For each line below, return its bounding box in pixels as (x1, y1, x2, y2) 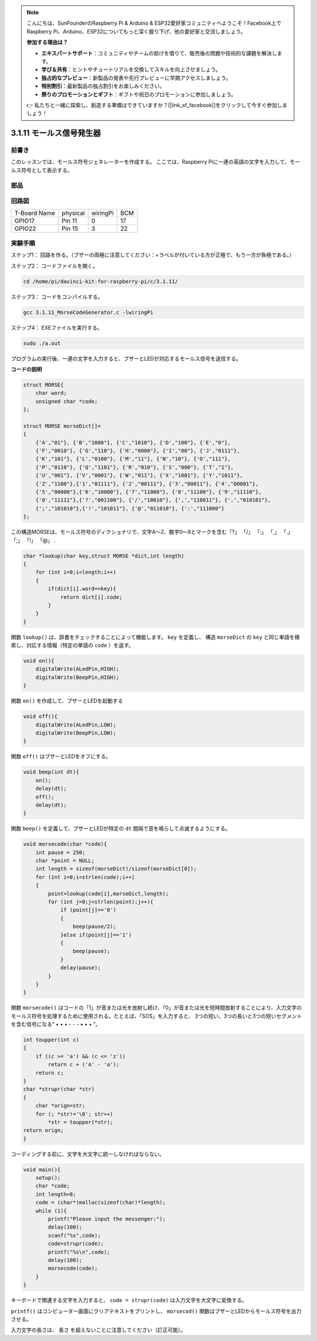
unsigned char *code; (35, 398, 98, 404)
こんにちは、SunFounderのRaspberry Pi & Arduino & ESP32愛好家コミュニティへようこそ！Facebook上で (26, 19, 282, 26)
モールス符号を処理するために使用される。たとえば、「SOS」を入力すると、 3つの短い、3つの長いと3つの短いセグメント (11, 1013, 302, 1020)
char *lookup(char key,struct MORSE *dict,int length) (23, 552, 184, 559)
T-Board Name (14, 209, 55, 217)
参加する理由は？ (26, 39, 68, 46)
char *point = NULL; (35, 857, 95, 864)
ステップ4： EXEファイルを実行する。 (11, 324, 103, 331)
